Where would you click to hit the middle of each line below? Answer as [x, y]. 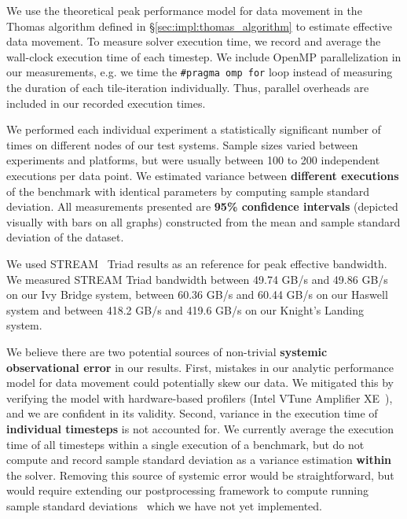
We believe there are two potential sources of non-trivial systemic [167, 351]
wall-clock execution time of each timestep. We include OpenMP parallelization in [204, 56]
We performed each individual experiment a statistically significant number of [194, 129]
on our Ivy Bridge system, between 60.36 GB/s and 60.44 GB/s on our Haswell [197, 294]
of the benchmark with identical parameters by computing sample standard [188, 191]
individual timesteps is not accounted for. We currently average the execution [200, 428]
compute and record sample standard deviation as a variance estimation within [199, 460]
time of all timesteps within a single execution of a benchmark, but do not [185, 444]
